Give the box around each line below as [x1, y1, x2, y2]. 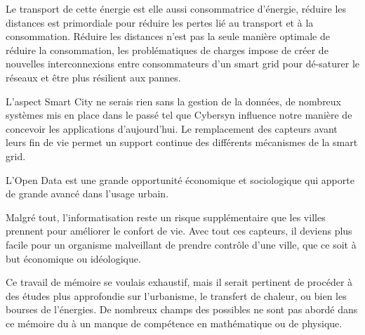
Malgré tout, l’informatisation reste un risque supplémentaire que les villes [6, 209, 326, 224]
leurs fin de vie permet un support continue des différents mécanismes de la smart [6, 135, 358, 150]
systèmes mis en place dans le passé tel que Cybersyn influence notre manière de [6, 107, 352, 122]
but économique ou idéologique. [6, 251, 141, 265]
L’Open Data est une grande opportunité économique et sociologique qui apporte [6, 172, 354, 187]
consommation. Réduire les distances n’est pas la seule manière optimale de [6, 29, 330, 44]
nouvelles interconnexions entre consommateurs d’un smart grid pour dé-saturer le [6, 56, 359, 71]
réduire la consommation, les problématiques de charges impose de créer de [6, 42, 328, 57]
